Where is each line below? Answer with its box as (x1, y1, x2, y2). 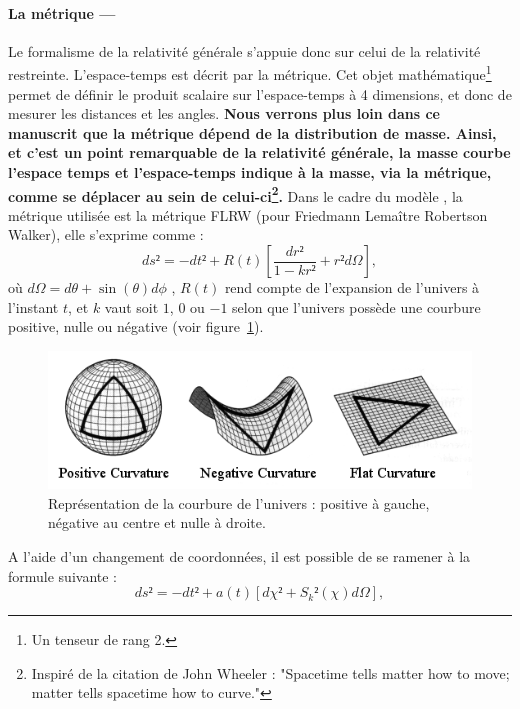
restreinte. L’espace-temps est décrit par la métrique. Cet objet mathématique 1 (8, 61, 492, 85)
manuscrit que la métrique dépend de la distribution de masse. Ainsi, (8, 122, 497, 143)
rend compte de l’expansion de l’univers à (224, 277, 480, 298)
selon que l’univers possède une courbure (232, 296, 481, 317)
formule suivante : (8, 565, 118, 586)
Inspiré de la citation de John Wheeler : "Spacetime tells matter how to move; (31, 662, 510, 683)
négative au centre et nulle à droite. (48, 512, 266, 533)
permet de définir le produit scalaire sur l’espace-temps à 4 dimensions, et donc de (8, 83, 512, 104)
